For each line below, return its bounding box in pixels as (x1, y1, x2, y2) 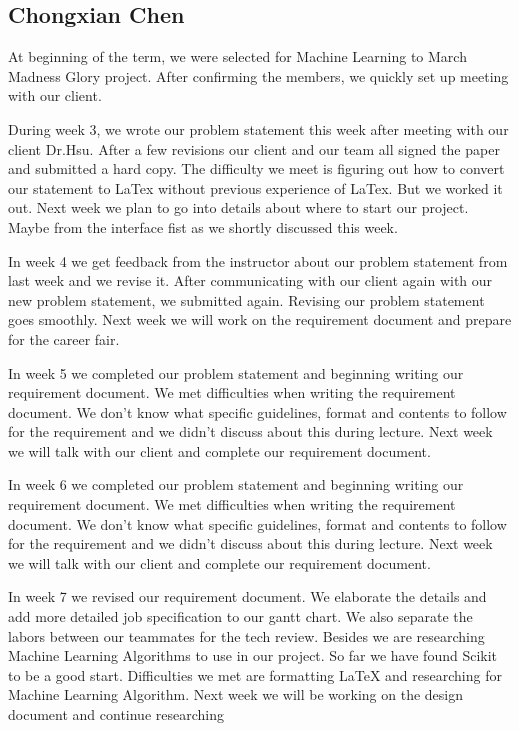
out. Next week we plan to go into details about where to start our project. (8, 197, 469, 218)
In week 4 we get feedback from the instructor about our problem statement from (8, 250, 508, 271)
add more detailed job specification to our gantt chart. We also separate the (8, 606, 473, 627)
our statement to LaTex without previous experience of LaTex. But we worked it (8, 177, 503, 198)
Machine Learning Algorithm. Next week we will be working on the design (8, 684, 463, 705)
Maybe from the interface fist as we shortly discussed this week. (8, 216, 398, 237)
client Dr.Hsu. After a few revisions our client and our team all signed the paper (8, 138, 500, 159)
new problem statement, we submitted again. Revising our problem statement (8, 289, 485, 310)
